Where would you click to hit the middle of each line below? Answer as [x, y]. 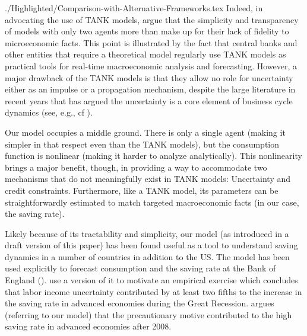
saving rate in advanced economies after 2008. [88, 326]
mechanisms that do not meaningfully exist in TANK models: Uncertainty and [148, 179]
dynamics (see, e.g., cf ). [49, 112]
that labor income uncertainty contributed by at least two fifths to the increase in [153, 291]
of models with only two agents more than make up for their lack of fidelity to [147, 31]
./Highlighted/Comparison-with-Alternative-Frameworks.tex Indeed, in [134, 8]
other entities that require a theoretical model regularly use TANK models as [145, 54]
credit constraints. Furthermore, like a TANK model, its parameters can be [142, 190]
